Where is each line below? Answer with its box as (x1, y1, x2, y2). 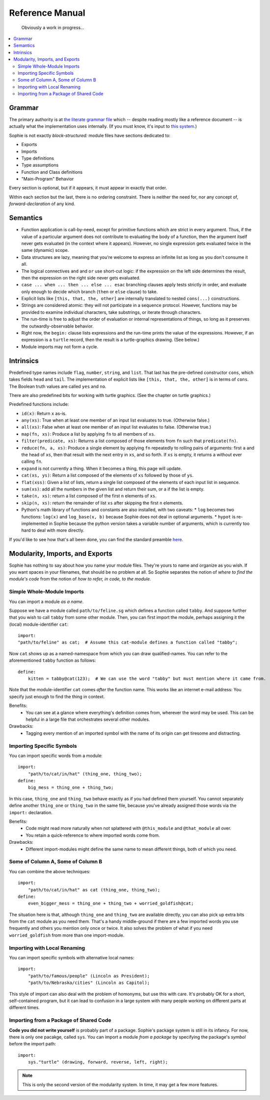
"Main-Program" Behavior (21, 176, 74, 182)
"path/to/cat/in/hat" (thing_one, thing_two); (27, 771, 142, 777)
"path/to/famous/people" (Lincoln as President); (27, 973, 150, 978)
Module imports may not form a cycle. (21, 343, 98, 349)
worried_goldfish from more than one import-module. (9, 932, 125, 938)
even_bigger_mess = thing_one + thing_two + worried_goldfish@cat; (27, 901, 194, 906)
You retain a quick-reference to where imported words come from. (26, 832, 160, 838)
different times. (9, 1005, 40, 1010)
